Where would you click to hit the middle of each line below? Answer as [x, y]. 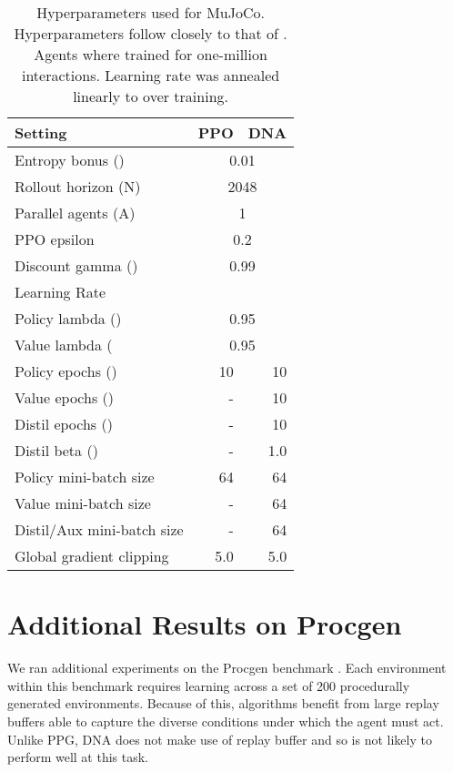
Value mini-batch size [83, 503]
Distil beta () [56, 450]
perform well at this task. [78, 757]
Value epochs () [64, 397]
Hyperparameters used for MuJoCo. [151, 12]
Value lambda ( [64, 345]
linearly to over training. [151, 96]
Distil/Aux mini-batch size [99, 529]
